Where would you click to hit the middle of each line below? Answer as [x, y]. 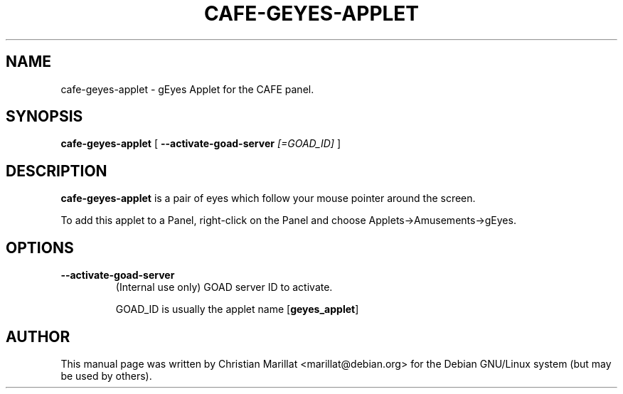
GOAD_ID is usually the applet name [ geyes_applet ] [237, 309]
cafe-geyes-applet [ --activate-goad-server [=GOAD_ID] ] [201, 144]
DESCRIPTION [57, 171]
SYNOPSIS [44, 117]
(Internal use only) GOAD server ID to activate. [224, 287]
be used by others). [106, 376]
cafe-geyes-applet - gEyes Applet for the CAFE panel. [187, 89]
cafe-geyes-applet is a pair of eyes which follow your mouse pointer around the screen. [268, 198]
